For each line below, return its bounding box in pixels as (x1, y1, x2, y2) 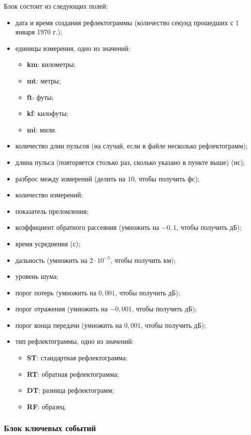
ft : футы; (27, 92, 54, 102)
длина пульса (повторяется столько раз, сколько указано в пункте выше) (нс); (15, 157, 245, 167)
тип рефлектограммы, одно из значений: (15, 336, 134, 346)
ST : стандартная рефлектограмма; (27, 353, 128, 363)
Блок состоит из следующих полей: (4, 1, 108, 11)
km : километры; (27, 59, 76, 69)
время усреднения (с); (15, 238, 80, 248)
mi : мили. (27, 124, 57, 134)
